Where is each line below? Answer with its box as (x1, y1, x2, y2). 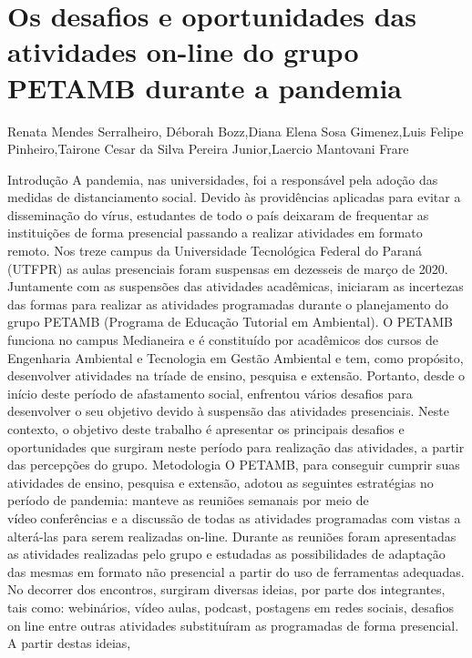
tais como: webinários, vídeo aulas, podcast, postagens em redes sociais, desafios (7, 597, 455, 616)
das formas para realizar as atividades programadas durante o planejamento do (7, 294, 449, 313)
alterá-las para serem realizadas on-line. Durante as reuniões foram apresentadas (7, 526, 457, 545)
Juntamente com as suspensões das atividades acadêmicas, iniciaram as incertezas (7, 277, 464, 296)
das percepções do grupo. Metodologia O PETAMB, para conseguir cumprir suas (7, 455, 460, 474)
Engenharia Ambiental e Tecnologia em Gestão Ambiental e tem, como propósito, (7, 348, 464, 367)
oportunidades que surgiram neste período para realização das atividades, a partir (7, 437, 465, 456)
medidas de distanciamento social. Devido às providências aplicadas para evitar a (7, 187, 461, 207)
